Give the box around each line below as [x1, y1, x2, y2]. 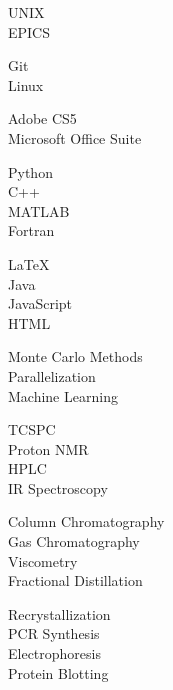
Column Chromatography [8, 511, 165, 532]
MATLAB [8, 200, 70, 221]
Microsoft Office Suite [8, 127, 142, 148]
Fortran [8, 220, 55, 241]
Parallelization [8, 365, 96, 386]
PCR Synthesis [8, 623, 100, 644]
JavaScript [8, 293, 73, 314]
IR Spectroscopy [8, 477, 108, 498]
